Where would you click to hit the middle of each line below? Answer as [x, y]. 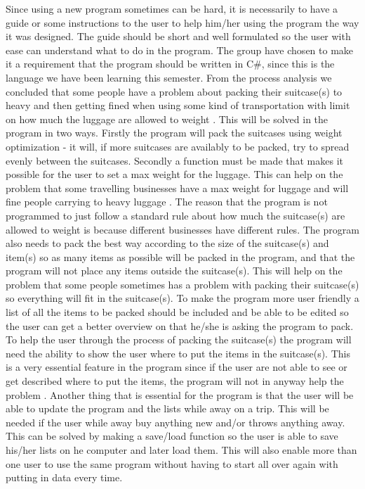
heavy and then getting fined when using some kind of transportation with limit [178, 105]
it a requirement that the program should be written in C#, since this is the [170, 64]
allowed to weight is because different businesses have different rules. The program [182, 229]
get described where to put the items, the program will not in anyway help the [175, 381]
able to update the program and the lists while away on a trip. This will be [167, 408]
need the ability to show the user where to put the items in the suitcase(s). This [178, 353]
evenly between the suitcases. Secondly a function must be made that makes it [174, 160]
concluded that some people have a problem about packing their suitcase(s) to [174, 91]
